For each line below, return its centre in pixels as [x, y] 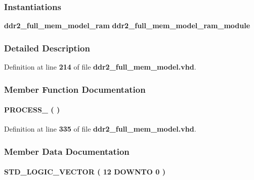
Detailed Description [47, 48]
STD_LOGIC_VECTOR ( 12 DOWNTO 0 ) [85, 172]
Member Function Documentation [75, 89]
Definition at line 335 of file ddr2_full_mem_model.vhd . [100, 129]
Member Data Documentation [67, 151]
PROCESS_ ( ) [32, 110]
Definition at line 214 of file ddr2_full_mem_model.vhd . [100, 67]
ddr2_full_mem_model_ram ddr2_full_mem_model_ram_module [127, 25]
